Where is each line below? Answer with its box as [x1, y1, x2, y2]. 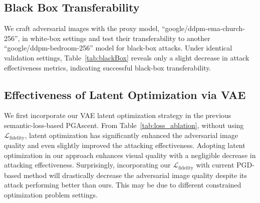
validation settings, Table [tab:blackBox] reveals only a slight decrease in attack [4, 52, 249, 62]
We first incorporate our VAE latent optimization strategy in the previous [4, 110, 231, 120]
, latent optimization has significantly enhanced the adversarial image [25, 129, 238, 140]
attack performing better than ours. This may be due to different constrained [4, 179, 241, 190]
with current [196, 159, 234, 170]
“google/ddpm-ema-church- [161, 23, 245, 33]
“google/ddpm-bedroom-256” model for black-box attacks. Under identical [4, 42, 232, 53]
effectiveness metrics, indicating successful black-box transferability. [4, 62, 211, 72]
